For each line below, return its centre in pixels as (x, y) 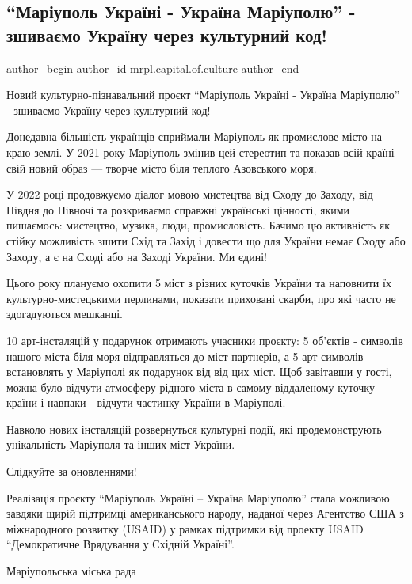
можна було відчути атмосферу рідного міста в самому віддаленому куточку (191, 387)
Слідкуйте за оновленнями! (72, 471)
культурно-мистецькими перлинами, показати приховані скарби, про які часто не (201, 298)
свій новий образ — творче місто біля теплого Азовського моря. (162, 167)
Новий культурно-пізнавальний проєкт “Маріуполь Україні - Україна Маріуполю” (203, 95)
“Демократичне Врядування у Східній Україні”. (120, 544)
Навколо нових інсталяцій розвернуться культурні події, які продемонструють (194, 429)
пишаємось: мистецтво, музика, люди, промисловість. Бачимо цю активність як (198, 225)
